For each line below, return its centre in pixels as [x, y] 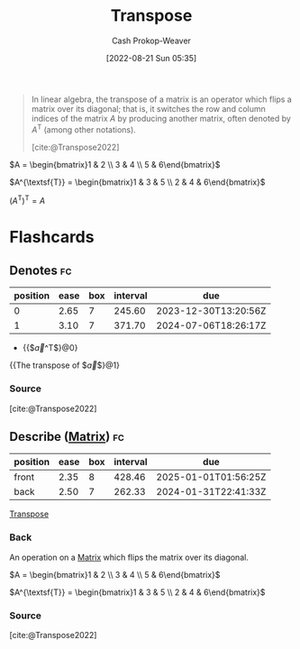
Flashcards [52, 238]
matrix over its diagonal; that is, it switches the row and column [148, 108]
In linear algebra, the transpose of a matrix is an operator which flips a [162, 99]
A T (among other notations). [84, 129]
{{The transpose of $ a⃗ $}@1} [64, 365]
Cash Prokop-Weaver [151, 41]
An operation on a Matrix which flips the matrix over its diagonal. [129, 557]
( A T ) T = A [27, 200]
